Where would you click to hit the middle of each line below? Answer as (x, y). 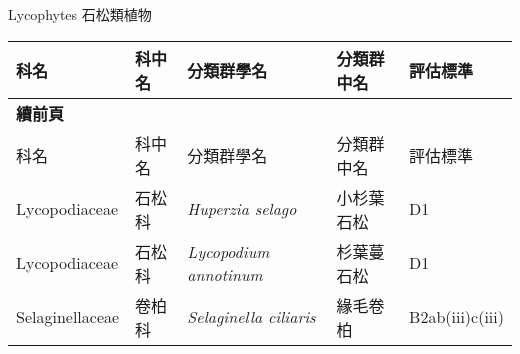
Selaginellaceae (68, 317)
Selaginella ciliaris (251, 317)
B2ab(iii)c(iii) (456, 317)
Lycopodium (228, 251)
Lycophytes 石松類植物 (80, 14)
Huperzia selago (242, 209)
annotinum (225, 274)
